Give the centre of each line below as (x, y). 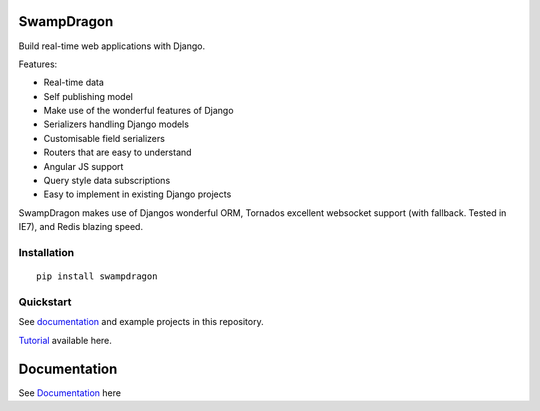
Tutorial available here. (65, 340)
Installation (46, 252)
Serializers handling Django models (116, 124)
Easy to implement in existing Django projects (137, 194)
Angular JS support (83, 166)
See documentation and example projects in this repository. (141, 322)
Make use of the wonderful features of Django (138, 111)
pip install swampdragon (97, 276)
